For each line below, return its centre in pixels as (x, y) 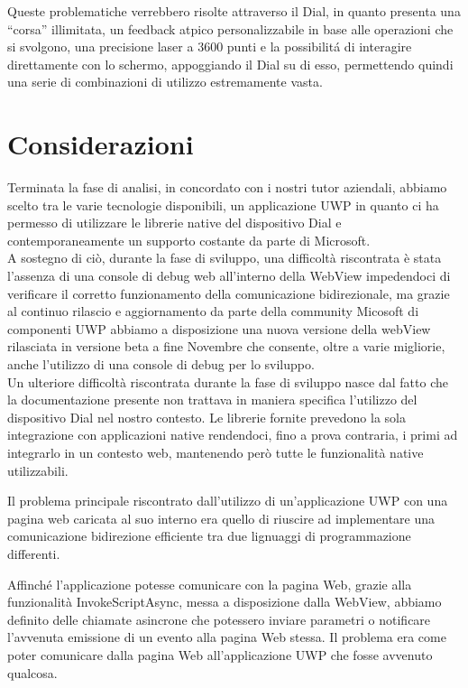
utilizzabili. (38, 470)
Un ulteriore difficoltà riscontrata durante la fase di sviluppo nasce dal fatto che (228, 381)
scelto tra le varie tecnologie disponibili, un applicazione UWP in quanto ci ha (223, 205)
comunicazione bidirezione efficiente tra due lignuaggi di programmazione (209, 536)
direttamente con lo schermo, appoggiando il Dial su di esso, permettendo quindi (230, 64)
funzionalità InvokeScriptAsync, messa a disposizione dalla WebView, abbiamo (225, 602)
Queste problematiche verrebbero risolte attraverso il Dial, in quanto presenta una (234, 11)
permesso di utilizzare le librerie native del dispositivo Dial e (174, 223)
